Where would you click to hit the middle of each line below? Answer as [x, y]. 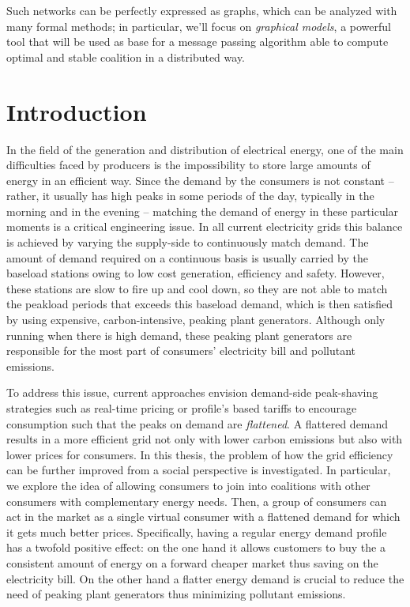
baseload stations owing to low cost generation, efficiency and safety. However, [196, 273]
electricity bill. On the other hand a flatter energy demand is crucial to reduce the [205, 578]
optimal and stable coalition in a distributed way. [126, 57]
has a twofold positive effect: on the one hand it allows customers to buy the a [196, 547]
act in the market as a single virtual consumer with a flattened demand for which [203, 517]
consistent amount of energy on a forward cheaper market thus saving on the [192, 562]
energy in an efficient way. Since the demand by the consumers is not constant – [200, 180]
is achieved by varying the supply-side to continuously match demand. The [188, 242]
